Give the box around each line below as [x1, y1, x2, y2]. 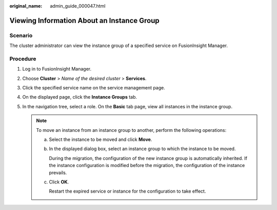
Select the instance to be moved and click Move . [49, 136, 152, 143]
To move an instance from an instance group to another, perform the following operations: [36, 127, 227, 133]
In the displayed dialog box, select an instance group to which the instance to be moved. [49, 146, 236, 152]
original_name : [9, 3, 43, 9]
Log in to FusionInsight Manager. [22, 66, 92, 72]
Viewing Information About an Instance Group [9, 16, 160, 25]
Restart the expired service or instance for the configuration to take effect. [49, 188, 206, 194]
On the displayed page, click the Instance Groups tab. [22, 94, 137, 100]
